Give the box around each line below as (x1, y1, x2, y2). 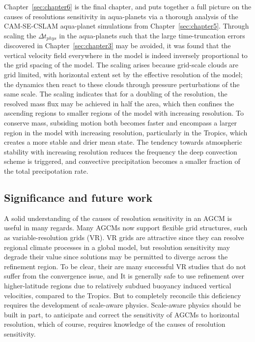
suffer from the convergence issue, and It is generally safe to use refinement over (4, 271, 245, 281)
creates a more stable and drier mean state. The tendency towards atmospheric (4, 137, 242, 147)
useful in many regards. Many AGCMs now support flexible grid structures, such (4, 222, 248, 233)
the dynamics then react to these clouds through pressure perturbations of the (4, 79, 240, 89)
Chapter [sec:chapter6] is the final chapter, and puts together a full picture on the (4, 1, 252, 11)
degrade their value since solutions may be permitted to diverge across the (4, 251, 228, 262)
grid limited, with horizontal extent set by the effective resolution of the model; (4, 69, 243, 80)
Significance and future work (4, 189, 153, 205)
